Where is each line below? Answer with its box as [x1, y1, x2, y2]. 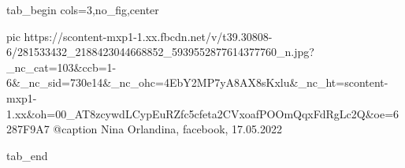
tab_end [6, 147, 48, 163]
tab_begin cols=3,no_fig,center [6, 2, 159, 17]
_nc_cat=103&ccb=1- [6, 58, 117, 75]
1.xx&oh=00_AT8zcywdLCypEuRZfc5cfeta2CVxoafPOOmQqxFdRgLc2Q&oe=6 [6, 105, 399, 121]
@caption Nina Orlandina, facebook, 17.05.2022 [53, 121, 282, 137]
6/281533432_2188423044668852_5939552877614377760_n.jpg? [6, 43, 314, 60]
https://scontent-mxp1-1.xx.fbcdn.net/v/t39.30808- [24, 28, 273, 44]
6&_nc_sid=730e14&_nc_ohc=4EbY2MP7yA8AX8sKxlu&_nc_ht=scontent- [6, 74, 388, 91]
